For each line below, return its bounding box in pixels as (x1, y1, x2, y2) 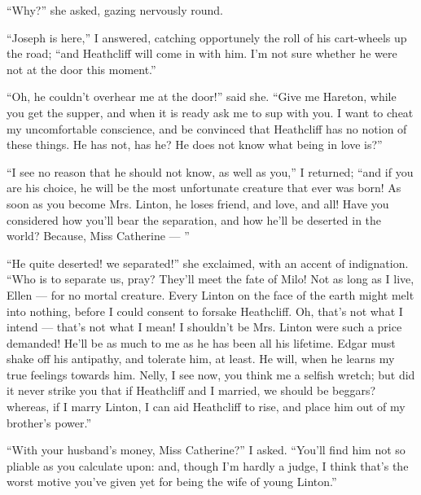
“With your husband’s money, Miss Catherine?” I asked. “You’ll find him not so (7, 441, 406, 458)
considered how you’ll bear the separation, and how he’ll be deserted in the (7, 211, 382, 228)
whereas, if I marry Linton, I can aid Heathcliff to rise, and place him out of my (7, 398, 406, 415)
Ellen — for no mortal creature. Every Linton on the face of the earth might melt (7, 286, 414, 303)
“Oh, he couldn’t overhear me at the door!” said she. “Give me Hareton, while (7, 88, 397, 105)
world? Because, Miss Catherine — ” (7, 227, 190, 244)
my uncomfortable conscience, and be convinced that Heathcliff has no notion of (7, 120, 407, 137)
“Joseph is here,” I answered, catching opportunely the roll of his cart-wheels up (7, 28, 407, 46)
